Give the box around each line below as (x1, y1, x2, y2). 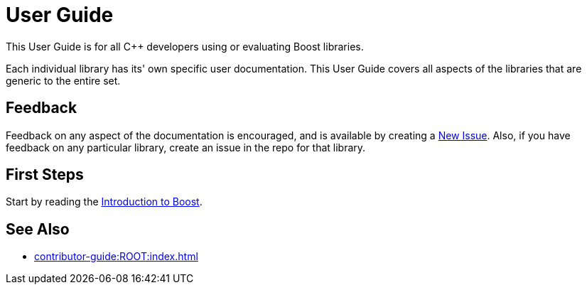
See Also (6, 220, 70, 238)
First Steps (6, 166, 84, 184)
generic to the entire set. (6, 74, 121, 87)
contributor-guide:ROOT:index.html (34, 250, 198, 263)
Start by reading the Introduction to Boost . (6, 195, 203, 208)
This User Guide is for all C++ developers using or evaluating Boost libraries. (6, 40, 364, 53)
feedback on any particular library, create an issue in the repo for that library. (6, 141, 366, 154)
